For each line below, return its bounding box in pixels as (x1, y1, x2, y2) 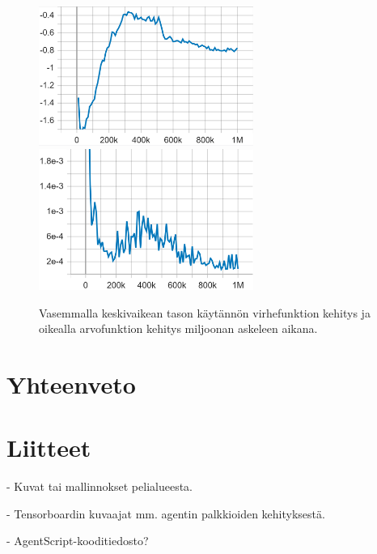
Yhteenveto (6, 367, 136, 400)
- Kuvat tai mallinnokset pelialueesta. (6, 478, 193, 495)
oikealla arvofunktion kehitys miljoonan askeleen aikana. (39, 320, 318, 337)
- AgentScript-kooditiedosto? (6, 532, 149, 549)
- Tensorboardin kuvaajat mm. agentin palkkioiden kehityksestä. (6, 505, 325, 522)
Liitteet (6, 431, 91, 464)
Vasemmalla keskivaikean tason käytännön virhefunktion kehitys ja (39, 304, 371, 321)
